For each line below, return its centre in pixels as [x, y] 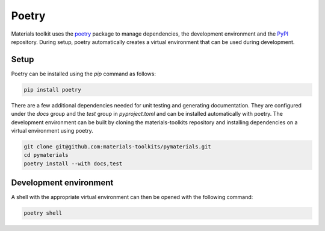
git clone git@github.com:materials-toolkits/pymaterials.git [117, 147]
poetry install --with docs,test [73, 163]
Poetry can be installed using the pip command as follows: [84, 74]
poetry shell [43, 213]
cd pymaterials [46, 155]
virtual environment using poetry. [52, 130]
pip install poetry [52, 90]
